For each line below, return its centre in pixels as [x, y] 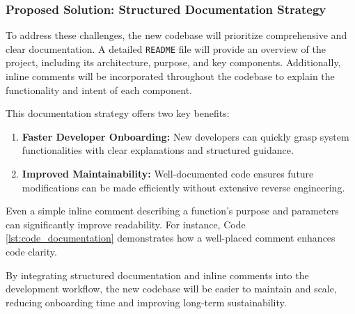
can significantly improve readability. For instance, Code [126, 224]
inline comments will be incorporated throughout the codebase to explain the [170, 76]
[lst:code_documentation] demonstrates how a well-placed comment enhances [171, 238]
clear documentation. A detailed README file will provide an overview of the [166, 48]
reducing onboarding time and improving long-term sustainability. [146, 302]
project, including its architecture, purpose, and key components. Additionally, [173, 62]
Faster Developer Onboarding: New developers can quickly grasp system [186, 136]
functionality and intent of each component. [99, 89]
